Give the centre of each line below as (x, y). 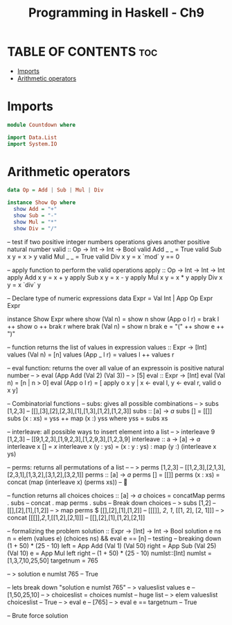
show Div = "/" (35, 228)
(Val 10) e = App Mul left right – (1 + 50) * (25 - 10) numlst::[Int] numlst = (110, 553)
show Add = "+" (35, 209)
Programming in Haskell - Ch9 (116, 13)
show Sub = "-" (35, 216)
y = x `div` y (24, 284)
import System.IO (32, 144)
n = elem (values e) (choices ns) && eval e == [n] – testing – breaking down (114, 538)
